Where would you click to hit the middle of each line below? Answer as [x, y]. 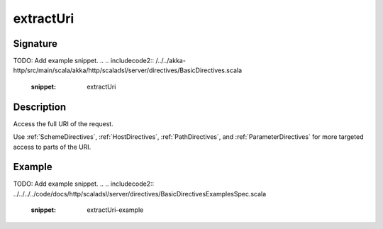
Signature [35, 44]
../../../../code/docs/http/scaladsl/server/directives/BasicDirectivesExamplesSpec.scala [140, 194]
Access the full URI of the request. [63, 123]
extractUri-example [115, 210]
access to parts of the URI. [52, 147]
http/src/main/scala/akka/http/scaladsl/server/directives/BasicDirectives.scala [128, 70]
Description [40, 107]
